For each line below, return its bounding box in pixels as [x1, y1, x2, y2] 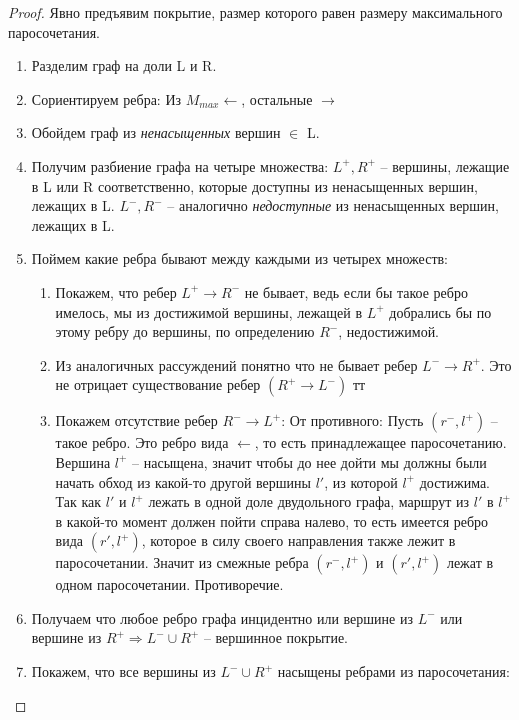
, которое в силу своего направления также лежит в [141, 530, 456, 551]
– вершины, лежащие [380, 155, 510, 176]
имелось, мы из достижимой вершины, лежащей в [55, 301, 363, 322]
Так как [55, 491, 102, 512]
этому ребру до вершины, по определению [55, 321, 315, 342]
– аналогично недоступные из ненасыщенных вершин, [167, 195, 499, 216]
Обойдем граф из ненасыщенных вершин [31, 122, 281, 143]
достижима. [419, 471, 491, 492]
